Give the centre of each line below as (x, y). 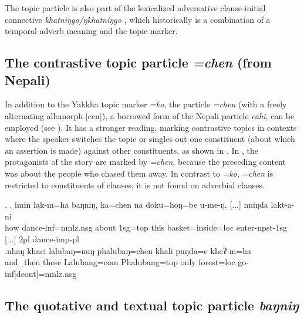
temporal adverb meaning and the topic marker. (91, 31)
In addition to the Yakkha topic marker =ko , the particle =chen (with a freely (146, 104)
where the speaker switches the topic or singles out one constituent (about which (150, 139)
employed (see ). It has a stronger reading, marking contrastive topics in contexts (151, 127)
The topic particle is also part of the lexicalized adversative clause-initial (135, 8)
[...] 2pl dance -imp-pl (42, 239)
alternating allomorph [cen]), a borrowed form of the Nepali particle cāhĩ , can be (150, 115)
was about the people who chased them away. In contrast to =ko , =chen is (139, 173)
